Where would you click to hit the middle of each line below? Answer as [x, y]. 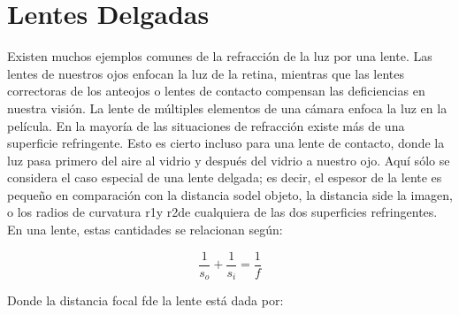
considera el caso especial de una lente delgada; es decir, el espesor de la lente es [225, 177]
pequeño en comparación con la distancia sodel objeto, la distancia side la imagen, [230, 194]
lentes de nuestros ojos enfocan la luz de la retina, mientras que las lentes [206, 73]
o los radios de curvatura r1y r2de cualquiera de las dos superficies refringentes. [222, 212]
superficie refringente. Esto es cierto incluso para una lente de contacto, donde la [226, 143]
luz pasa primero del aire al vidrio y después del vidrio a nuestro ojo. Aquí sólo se [229, 160]
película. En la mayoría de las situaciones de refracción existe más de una [206, 125]
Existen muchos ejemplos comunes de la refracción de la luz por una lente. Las [220, 56]
